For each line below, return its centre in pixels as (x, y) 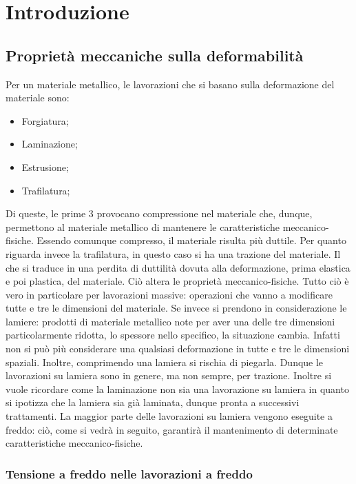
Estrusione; (45, 167)
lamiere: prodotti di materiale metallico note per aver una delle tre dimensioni (170, 321)
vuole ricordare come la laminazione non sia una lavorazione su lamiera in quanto (177, 389)
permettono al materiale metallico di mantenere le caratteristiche (143, 226)
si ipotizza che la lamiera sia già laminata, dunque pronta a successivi (153, 402)
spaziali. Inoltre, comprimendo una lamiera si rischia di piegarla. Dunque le (165, 362)
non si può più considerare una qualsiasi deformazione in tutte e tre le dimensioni (178, 349)
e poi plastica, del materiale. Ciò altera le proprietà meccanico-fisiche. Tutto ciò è (177, 281)
